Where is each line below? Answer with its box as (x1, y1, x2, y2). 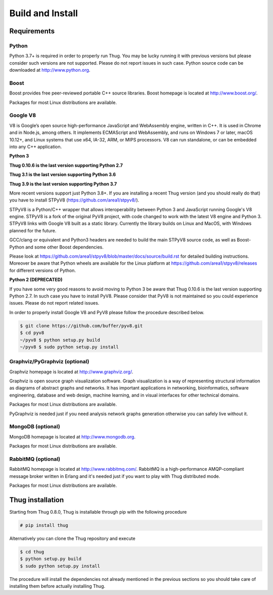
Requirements (9, 27, 55, 35)
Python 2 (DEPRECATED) (9, 277, 63, 283)
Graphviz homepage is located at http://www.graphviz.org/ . (9, 369, 133, 375)
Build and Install (9, 8, 78, 19)
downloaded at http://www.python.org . (9, 67, 90, 73)
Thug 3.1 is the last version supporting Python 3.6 (9, 172, 116, 178)
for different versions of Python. (9, 267, 76, 273)
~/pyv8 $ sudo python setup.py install (20, 344, 119, 350)
